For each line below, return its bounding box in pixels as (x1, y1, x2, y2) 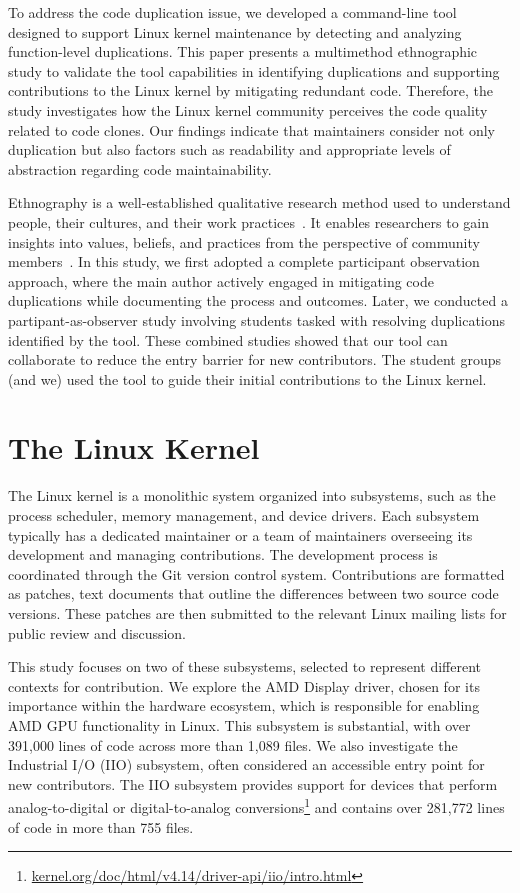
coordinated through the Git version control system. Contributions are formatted (8, 563, 505, 584)
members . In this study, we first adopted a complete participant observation (8, 251, 480, 272)
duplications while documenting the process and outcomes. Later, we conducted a (8, 290, 508, 311)
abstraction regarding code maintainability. (8, 158, 272, 179)
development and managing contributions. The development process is (8, 544, 438, 565)
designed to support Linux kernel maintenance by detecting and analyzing (8, 21, 462, 42)
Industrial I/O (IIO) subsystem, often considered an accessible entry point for (8, 754, 485, 775)
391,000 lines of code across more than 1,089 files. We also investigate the (8, 734, 458, 755)
